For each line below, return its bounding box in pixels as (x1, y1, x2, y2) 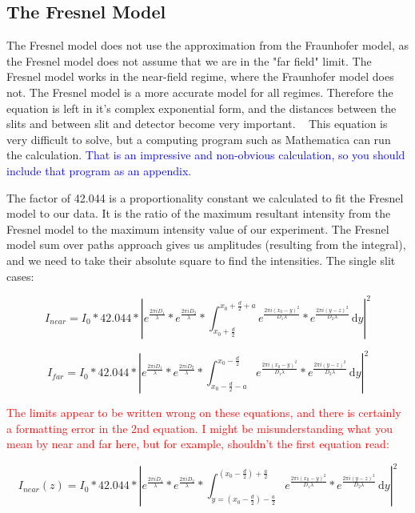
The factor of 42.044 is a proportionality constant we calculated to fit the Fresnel (6, 189, 404, 206)
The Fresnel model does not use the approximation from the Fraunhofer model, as (6, 37, 409, 54)
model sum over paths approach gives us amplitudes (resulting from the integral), (6, 236, 406, 253)
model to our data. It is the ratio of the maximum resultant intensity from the (6, 205, 391, 222)
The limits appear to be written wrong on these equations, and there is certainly (6, 404, 401, 421)
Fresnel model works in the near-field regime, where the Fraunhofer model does (6, 68, 394, 85)
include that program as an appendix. (6, 162, 192, 178)
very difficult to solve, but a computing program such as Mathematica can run (6, 130, 391, 147)
